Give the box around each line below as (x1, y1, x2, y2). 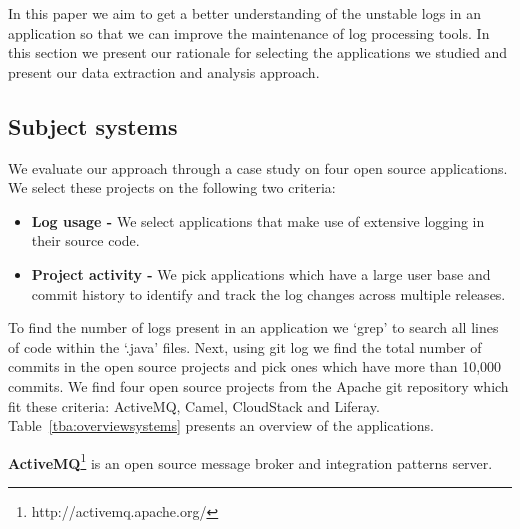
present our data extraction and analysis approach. (8, 61, 320, 82)
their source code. (31, 230, 140, 251)
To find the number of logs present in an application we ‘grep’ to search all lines (8, 317, 499, 338)
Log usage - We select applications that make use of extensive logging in (31, 210, 485, 231)
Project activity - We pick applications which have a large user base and (31, 263, 491, 284)
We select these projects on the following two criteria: (8, 177, 336, 198)
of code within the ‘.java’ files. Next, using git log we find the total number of (8, 336, 482, 357)
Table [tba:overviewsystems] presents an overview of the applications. (8, 415, 435, 436)
